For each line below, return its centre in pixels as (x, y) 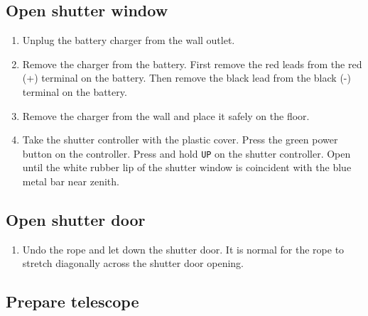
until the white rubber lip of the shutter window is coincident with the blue (187, 167)
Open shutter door (76, 219)
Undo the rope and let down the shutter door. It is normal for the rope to (183, 249)
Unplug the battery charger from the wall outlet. (129, 40)
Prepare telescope (72, 301)
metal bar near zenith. (71, 181)
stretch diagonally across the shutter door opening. (133, 263)
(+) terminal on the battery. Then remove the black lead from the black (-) (186, 78)
